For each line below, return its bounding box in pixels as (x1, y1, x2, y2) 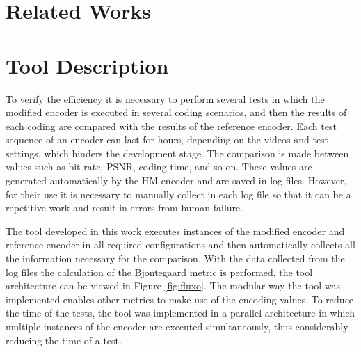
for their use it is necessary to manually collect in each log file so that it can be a (6, 186, 351, 201)
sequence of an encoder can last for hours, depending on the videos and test (6, 132, 329, 147)
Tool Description (6, 51, 169, 79)
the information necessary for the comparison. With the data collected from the (6, 251, 345, 266)
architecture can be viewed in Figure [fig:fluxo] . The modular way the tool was (6, 278, 341, 293)
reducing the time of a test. (6, 333, 122, 347)
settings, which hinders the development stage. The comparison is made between (6, 145, 349, 160)
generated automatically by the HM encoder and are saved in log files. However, (6, 173, 347, 188)
